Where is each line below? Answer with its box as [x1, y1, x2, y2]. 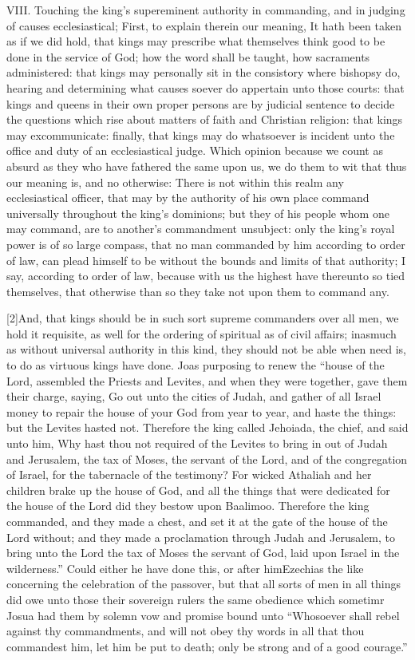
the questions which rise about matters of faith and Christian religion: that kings [6, 111, 403, 128]
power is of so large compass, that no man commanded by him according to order [6, 235, 405, 252]
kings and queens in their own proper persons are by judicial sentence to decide [6, 95, 395, 112]
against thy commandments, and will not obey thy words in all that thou [6, 622, 365, 639]
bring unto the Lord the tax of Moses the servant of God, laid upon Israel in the [6, 544, 400, 561]
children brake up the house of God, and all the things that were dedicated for [6, 481, 390, 498]
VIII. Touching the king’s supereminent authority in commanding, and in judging [6, 2, 405, 18]
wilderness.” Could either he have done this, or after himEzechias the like [6, 559, 364, 576]
